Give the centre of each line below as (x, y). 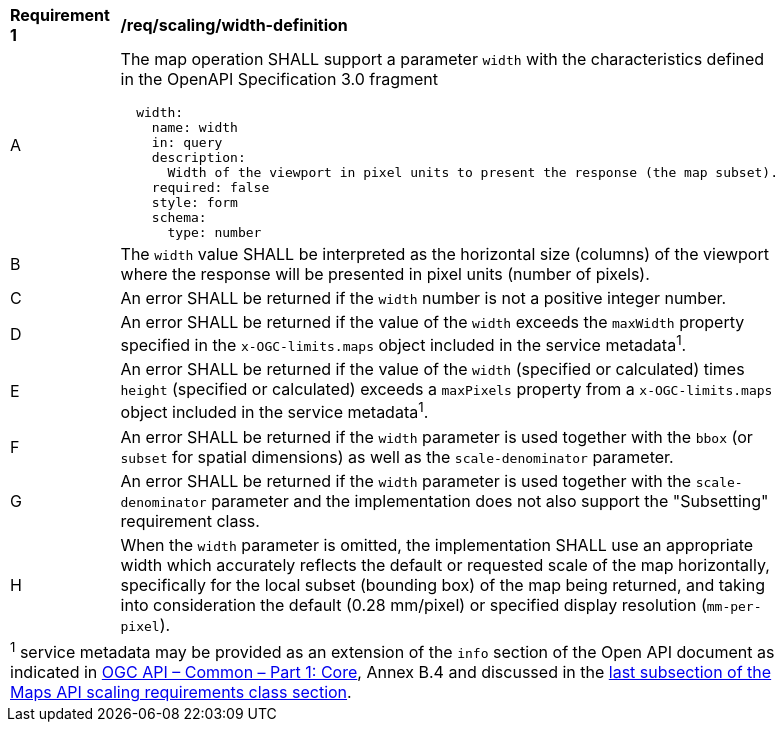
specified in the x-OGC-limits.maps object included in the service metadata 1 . (403, 344)
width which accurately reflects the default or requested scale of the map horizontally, (445, 564)
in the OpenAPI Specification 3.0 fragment (279, 79)
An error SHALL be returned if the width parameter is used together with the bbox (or (436, 436)
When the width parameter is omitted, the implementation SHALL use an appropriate (437, 544)
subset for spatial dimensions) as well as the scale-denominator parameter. (397, 456)
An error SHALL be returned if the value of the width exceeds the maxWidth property (432, 322)
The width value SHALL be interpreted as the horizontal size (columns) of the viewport (444, 254)
